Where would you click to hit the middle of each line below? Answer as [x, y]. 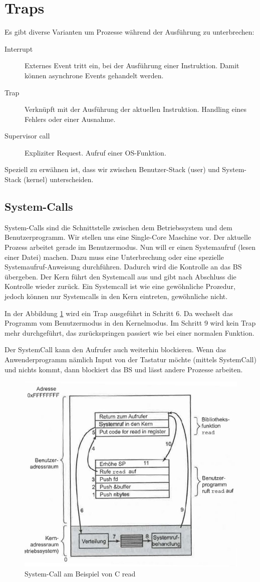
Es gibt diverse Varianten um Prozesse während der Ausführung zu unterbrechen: [129, 32]
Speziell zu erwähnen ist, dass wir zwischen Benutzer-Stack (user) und [112, 169]
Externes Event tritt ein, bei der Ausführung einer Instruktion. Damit [132, 65]
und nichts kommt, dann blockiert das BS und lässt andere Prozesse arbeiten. [124, 369]
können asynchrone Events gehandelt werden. [94, 75]
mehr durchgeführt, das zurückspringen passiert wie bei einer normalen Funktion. [129, 332]
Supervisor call [27, 136]
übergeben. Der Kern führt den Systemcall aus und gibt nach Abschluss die [120, 276]
